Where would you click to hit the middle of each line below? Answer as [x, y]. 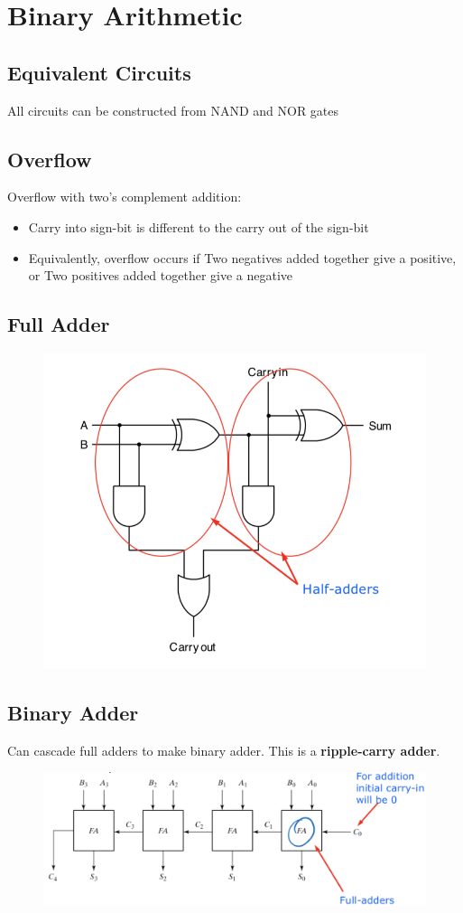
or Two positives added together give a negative [161, 275]
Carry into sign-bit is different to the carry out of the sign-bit [199, 226]
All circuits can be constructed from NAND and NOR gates [173, 110]
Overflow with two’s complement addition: [125, 197]
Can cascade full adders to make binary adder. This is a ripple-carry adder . [224, 750]
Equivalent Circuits [99, 72]
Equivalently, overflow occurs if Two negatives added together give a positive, [242, 257]
